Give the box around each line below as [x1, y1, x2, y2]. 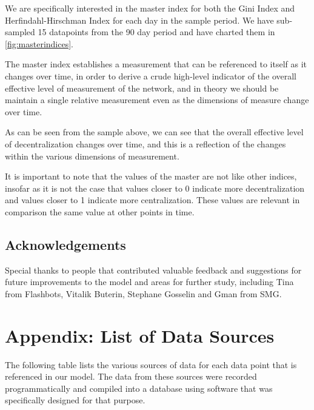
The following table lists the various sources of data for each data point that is [5, 358, 297, 371]
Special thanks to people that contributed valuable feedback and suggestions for [5, 263, 302, 276]
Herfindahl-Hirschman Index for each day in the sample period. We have [5, 13, 274, 26]
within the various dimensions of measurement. [5, 149, 179, 162]
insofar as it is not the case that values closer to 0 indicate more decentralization [5, 181, 305, 194]
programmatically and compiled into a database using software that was [5, 381, 273, 394]
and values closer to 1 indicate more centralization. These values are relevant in [5, 193, 300, 206]
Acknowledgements [5, 235, 126, 254]
